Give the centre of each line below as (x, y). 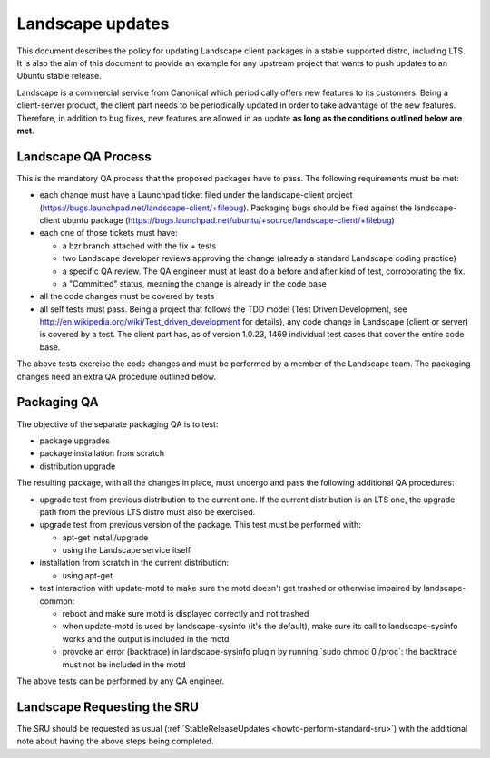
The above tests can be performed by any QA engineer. (121, 681)
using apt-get (88, 575)
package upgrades (75, 441)
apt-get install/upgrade (105, 537)
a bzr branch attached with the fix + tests (139, 246)
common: (57, 601)
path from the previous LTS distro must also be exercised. (147, 511)
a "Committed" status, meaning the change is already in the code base (194, 283)
